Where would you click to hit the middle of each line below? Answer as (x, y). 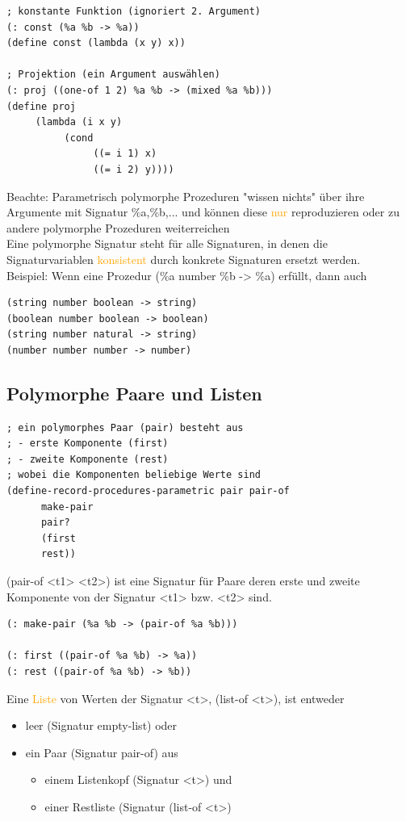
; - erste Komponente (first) (88, 444)
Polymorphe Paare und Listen (134, 393)
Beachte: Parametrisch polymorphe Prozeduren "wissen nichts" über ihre (186, 196)
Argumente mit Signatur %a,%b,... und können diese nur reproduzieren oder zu (203, 212)
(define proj (41, 106)
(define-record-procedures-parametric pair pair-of (148, 491)
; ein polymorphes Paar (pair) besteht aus (125, 427)
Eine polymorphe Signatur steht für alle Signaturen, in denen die (167, 243)
